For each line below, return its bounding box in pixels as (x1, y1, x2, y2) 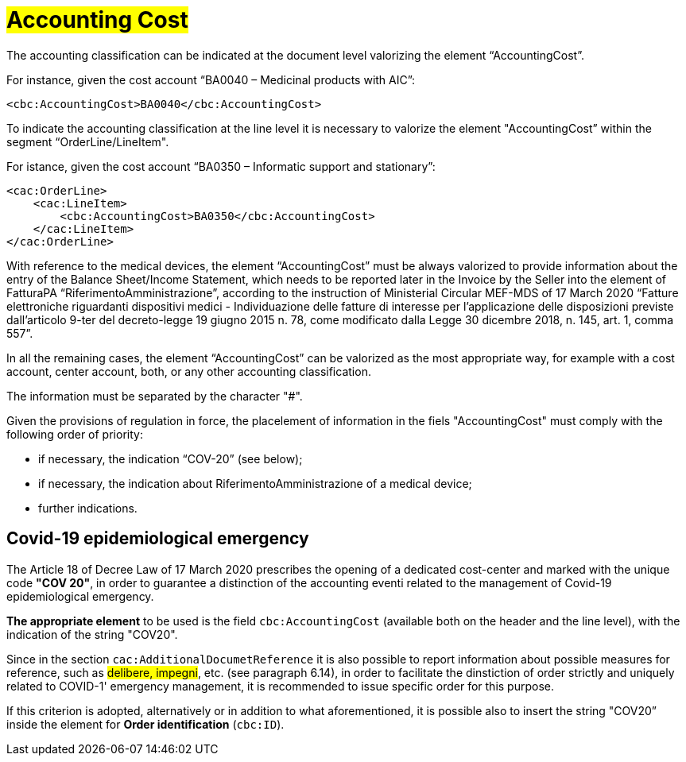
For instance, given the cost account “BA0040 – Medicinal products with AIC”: (6, 72, 416, 87)
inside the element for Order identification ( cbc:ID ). (6, 717, 285, 731)
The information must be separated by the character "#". (6, 389, 303, 403)
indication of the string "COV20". (6, 627, 178, 641)
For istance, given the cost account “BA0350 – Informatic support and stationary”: (6, 159, 436, 173)
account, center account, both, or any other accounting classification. (6, 364, 371, 378)
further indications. (38, 501, 138, 515)
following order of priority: (6, 427, 143, 441)
